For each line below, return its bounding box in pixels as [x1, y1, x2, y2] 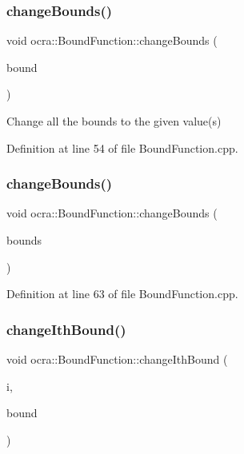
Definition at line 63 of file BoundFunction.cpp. [6, 285, 238, 302]
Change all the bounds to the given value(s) [6, 113, 222, 129]
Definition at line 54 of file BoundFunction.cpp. [6, 139, 238, 156]
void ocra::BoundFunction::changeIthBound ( [6, 351, 228, 367]
